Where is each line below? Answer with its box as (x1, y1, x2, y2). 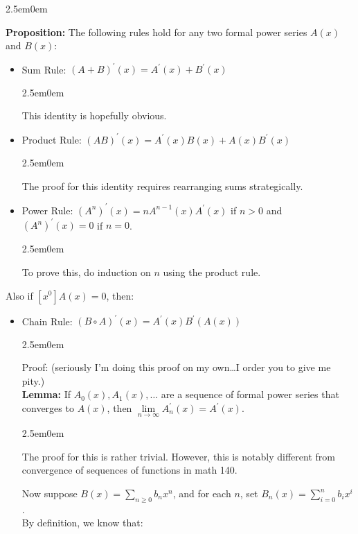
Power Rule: (21, 203, 73, 217)
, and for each (172, 486, 231, 500)
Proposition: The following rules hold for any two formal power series (6, 24, 307, 39)
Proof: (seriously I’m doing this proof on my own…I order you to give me (21, 360, 331, 374)
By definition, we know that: (21, 515, 143, 530)
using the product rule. (163, 264, 261, 279)
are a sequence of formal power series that (161, 387, 339, 402)
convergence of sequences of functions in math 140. (21, 463, 238, 477)
